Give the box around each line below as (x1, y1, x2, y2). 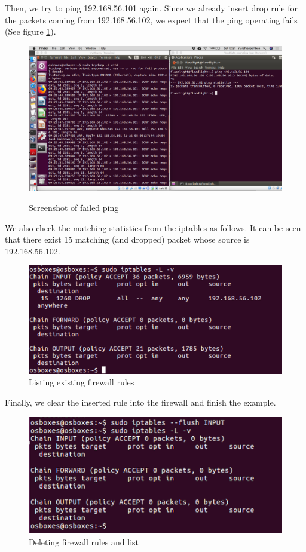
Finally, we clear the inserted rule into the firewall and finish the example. (5, 395, 276, 408)
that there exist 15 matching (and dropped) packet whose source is (5, 233, 250, 246)
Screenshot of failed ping (29, 201, 119, 214)
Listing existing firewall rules (29, 376, 134, 388)
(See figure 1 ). (5, 25, 56, 38)
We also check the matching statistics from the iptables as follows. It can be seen (5, 221, 301, 234)
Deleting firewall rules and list (29, 536, 139, 548)
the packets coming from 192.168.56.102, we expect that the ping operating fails (5, 13, 298, 26)
